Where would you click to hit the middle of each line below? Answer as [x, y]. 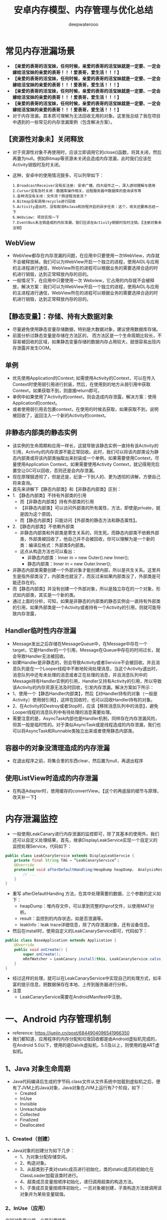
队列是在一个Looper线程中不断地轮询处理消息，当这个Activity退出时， [88, 668]
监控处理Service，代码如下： [42, 846]
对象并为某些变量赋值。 [44, 1194]
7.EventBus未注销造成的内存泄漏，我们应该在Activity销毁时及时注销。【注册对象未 [87, 222]
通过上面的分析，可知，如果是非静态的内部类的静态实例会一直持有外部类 [86, 601]
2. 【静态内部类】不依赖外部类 [43, 526]
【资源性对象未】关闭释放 [44, 139]
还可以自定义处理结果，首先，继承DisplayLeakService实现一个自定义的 [85, 840]
